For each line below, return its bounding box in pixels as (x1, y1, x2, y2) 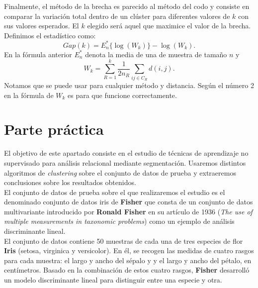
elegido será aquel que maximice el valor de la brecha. (87, 20, 251, 31)
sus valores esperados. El (4, 20, 79, 31)
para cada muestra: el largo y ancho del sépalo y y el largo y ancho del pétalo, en (4, 255, 252, 265)
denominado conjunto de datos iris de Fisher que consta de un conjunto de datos (4, 196, 253, 207)
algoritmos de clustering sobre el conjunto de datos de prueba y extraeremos (4, 167, 236, 178)
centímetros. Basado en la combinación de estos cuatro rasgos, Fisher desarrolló (4, 265, 250, 275)
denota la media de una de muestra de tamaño (85, 49, 227, 59)
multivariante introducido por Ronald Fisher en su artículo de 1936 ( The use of (4, 206, 253, 216)
